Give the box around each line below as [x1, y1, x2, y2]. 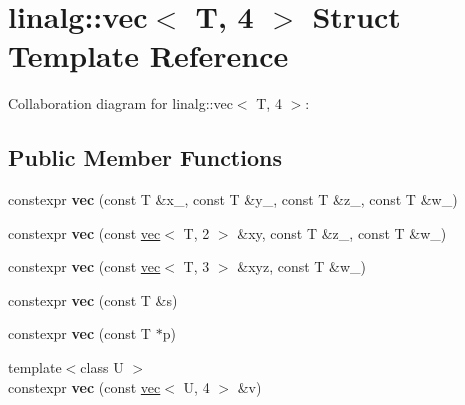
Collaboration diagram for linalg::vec [8, 93, 233, 114]
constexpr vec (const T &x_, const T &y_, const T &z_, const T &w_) [8, 189, 458, 210]
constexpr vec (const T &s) [8, 289, 178, 310]
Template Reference [8, 35, 289, 76]
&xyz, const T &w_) [237, 256, 367, 277]
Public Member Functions [8, 142, 282, 173]
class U [80, 357, 124, 378]
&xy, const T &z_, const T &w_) [237, 222, 447, 243]
